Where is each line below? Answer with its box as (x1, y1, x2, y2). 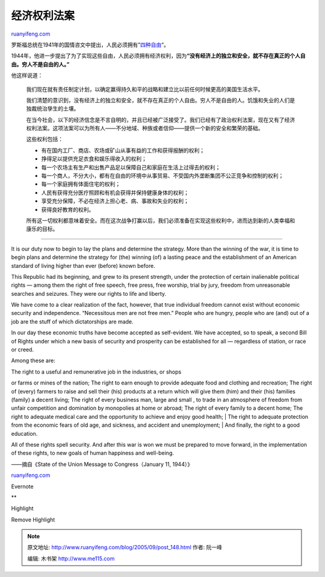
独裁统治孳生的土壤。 (26, 105, 79, 112)
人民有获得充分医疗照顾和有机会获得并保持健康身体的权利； (41, 189, 189, 196)
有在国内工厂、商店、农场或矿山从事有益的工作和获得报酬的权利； (41, 147, 205, 154)
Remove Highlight (11, 516, 55, 523)
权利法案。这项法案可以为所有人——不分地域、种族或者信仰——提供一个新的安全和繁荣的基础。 (26, 124, 264, 132)
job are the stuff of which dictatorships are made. (11, 317, 134, 325)
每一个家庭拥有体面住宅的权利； (41, 180, 120, 188)
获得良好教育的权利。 (41, 206, 94, 213)
